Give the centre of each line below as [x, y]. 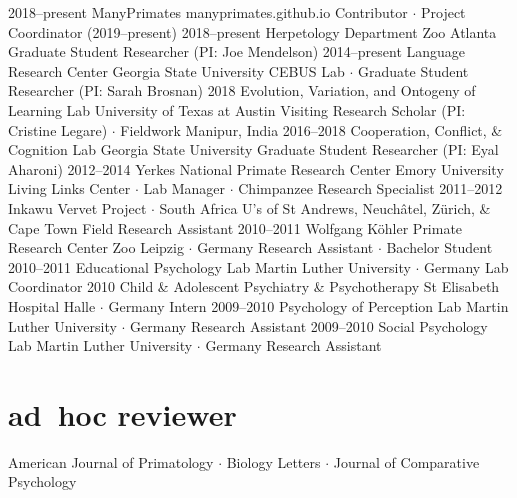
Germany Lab [466, 266]
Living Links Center [69, 188]
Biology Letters [273, 461]
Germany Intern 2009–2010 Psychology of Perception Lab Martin [308, 305]
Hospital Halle [52, 305]
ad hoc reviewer [122, 413]
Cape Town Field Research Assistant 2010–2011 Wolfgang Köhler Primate [235, 227]
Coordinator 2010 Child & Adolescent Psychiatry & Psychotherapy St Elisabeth [254, 286]
